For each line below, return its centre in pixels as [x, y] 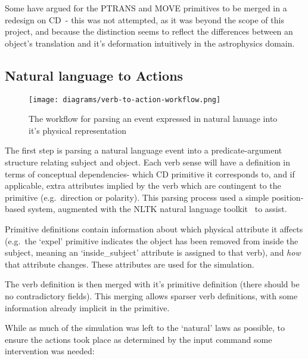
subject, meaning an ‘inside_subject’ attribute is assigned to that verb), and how [153, 252]
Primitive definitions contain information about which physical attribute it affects [154, 228]
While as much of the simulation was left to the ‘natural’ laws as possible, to [145, 328]
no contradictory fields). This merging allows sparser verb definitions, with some [151, 295]
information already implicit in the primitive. [87, 307]
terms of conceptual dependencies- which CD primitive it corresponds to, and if [150, 174]
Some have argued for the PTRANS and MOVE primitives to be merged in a [146, 8]
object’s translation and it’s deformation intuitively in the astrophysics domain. [150, 43]
